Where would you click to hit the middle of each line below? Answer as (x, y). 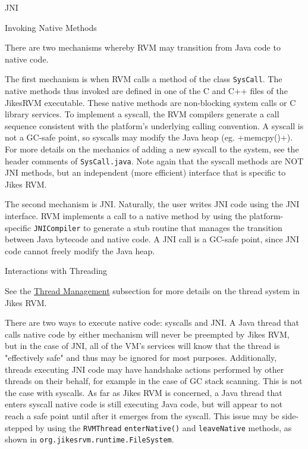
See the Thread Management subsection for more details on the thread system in (152, 291)
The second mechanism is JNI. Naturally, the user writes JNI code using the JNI (152, 204)
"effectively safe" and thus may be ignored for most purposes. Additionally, (141, 358)
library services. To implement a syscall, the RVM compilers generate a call (142, 114)
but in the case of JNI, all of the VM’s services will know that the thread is (142, 346)
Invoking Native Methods (51, 27)
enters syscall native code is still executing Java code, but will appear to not (144, 404)
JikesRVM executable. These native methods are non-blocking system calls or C (150, 102)
